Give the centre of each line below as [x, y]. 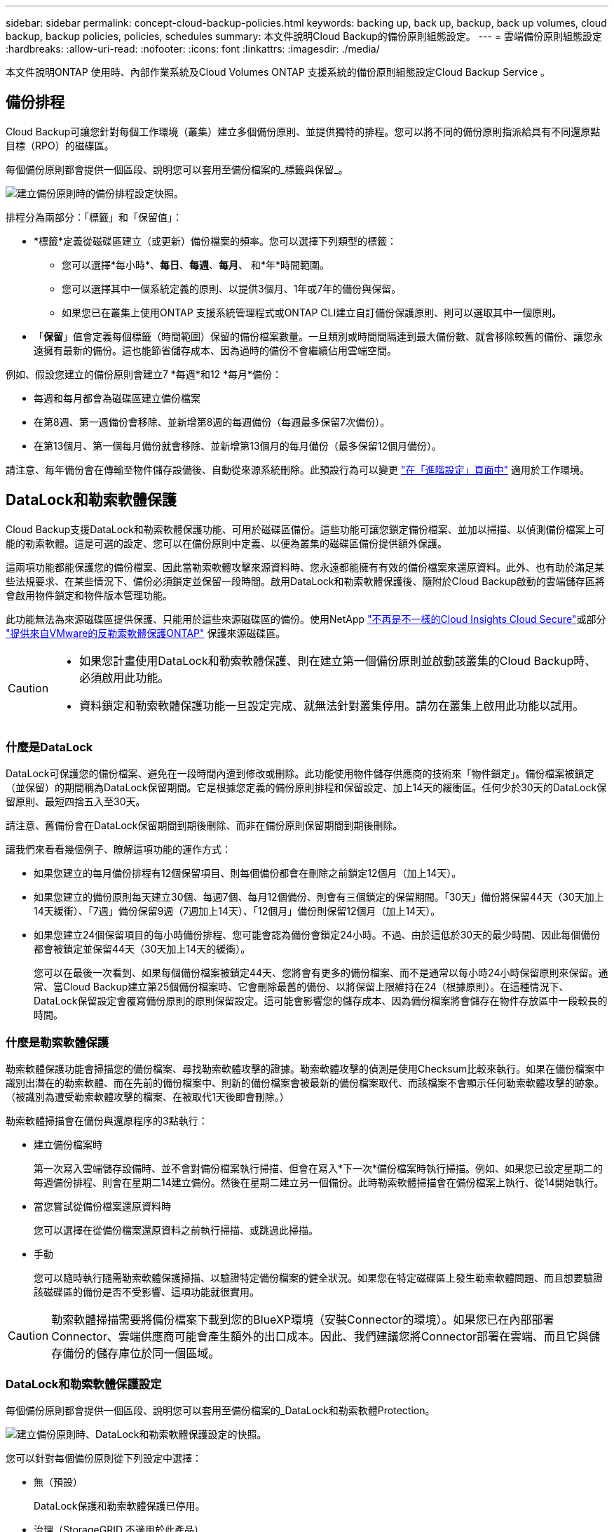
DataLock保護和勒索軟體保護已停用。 [120, 1505]
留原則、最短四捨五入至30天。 [76, 802]
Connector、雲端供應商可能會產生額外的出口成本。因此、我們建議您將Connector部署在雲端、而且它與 [320, 1337]
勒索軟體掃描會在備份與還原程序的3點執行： [107, 1121]
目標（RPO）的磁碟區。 [60, 145]
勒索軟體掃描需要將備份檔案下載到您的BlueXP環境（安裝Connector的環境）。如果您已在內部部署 [303, 1320]
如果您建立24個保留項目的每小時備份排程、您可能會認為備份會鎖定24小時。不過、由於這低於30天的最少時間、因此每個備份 [317, 935]
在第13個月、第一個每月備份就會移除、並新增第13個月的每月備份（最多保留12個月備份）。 [238, 445]
